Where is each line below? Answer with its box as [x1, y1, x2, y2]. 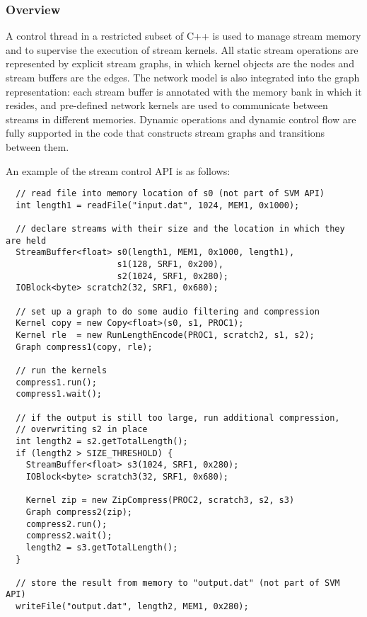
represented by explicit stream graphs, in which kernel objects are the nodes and [6, 56, 354, 71]
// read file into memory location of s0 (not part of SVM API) [16, 188, 325, 199]
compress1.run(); [16, 377, 97, 387]
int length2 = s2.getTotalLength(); [16, 436, 188, 446]
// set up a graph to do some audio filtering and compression [16, 306, 320, 317]
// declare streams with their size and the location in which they [16, 224, 345, 234]
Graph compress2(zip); [25, 506, 132, 517]
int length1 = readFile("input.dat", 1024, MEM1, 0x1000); [16, 200, 300, 210]
